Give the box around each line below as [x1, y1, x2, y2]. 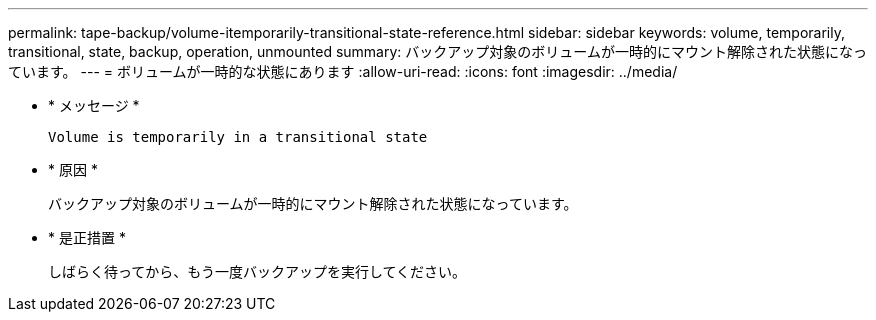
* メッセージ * [48, 97, 140, 114]
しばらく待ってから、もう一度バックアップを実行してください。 [48, 263, 467, 280]
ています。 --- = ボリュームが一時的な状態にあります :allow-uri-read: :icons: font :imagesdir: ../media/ [8, 63, 678, 80]
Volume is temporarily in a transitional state [48, 129, 428, 145]
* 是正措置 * [48, 229, 126, 246]
